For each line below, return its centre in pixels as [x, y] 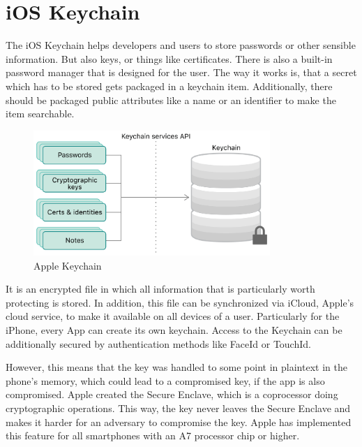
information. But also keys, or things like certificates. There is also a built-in [169, 58]
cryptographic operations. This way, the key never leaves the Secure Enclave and [178, 408]
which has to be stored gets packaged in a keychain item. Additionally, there [169, 86]
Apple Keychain [68, 265]
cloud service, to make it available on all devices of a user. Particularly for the [173, 316]
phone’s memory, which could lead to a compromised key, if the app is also [165, 380]
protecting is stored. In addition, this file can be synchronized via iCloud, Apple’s [180, 302]
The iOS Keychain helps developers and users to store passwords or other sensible [181, 45]
